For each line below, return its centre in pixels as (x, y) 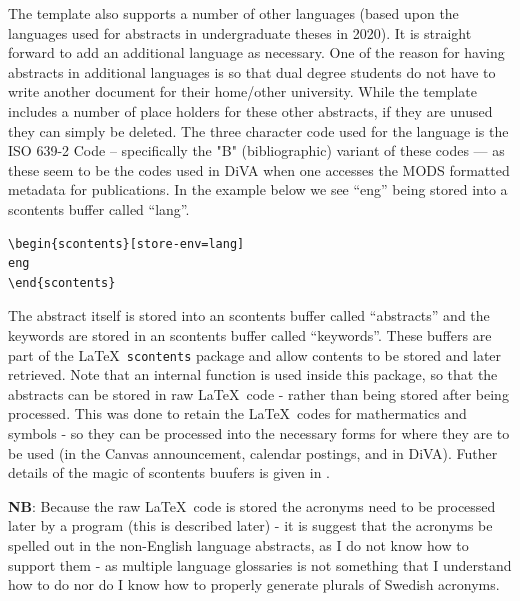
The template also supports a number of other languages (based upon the (233, 13)
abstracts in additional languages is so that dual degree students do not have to (252, 71)
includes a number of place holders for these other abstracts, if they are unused (250, 110)
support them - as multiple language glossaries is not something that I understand (260, 564)
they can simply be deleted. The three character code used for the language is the (258, 130)
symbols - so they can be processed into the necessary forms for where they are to (259, 432)
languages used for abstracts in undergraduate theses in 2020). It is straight (240, 32)
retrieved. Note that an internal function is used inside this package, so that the (253, 374)
